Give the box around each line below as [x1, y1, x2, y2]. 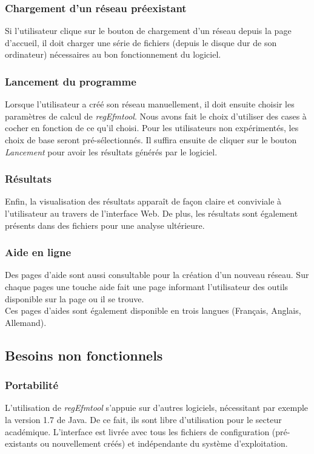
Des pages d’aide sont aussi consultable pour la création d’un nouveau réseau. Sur [5, 268, 309, 281]
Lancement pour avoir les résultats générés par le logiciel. [5, 145, 218, 158]
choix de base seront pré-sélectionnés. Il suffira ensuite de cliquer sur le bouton [5, 134, 297, 146]
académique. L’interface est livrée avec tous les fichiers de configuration [5, 425, 270, 438]
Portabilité [5, 378, 58, 393]
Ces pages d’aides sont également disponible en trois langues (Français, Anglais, [5, 304, 301, 317]
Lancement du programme [5, 73, 136, 89]
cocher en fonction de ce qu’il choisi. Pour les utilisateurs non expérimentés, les [5, 121, 299, 134]
